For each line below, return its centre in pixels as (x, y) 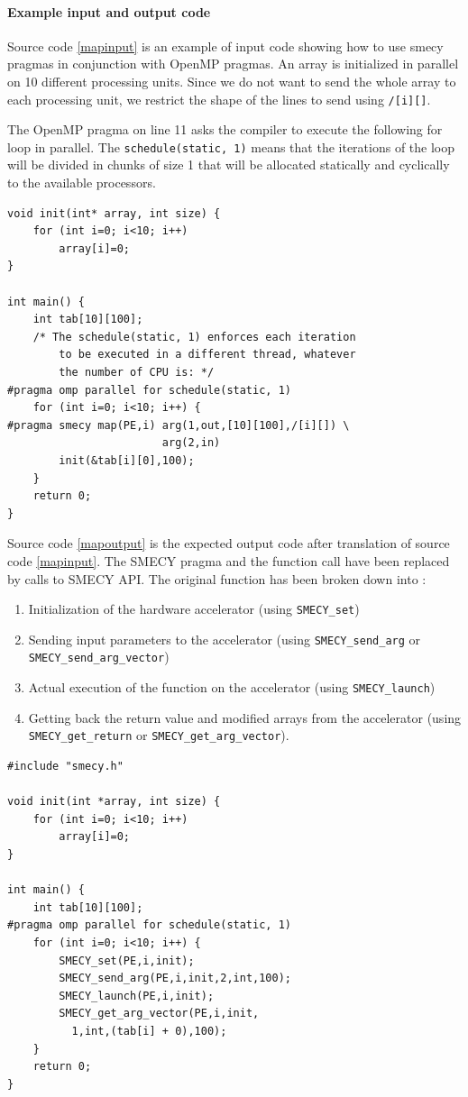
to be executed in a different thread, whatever (207, 355)
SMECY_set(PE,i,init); (127, 960)
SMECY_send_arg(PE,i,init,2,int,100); (175, 978)
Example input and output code (109, 11)
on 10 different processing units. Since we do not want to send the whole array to (232, 81)
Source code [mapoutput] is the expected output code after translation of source (229, 543)
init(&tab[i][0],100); (127, 460)
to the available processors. (82, 183)
